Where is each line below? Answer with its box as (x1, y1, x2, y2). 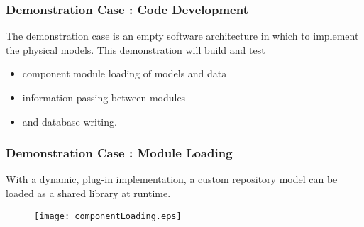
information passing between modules (22, 90, 186, 104)
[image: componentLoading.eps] (34, 211, 182, 221)
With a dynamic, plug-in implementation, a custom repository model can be (6, 172, 338, 187)
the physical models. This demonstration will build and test (6, 42, 265, 57)
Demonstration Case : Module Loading (6, 144, 233, 162)
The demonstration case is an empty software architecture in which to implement (6, 28, 359, 43)
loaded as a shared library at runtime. (6, 186, 171, 200)
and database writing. (22, 113, 117, 128)
